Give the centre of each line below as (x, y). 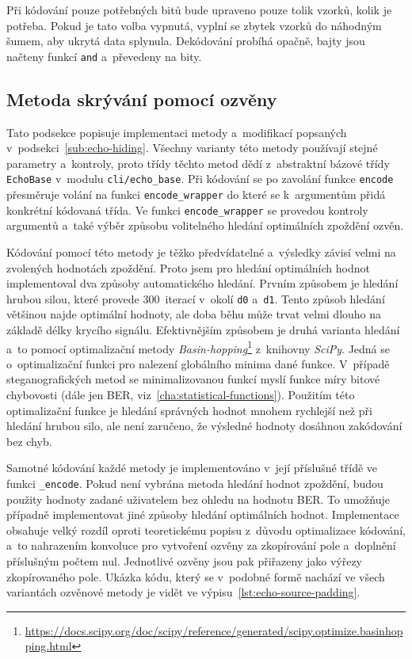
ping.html (48, 646)
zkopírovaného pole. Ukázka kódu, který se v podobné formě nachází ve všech (196, 576)
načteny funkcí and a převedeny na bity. (104, 56)
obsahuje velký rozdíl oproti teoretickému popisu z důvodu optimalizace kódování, (206, 529)
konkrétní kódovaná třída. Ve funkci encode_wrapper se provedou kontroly (187, 210)
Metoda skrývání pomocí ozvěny (142, 99)
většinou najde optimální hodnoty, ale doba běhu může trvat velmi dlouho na (194, 314)
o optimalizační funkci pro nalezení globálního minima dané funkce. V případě (198, 363)
